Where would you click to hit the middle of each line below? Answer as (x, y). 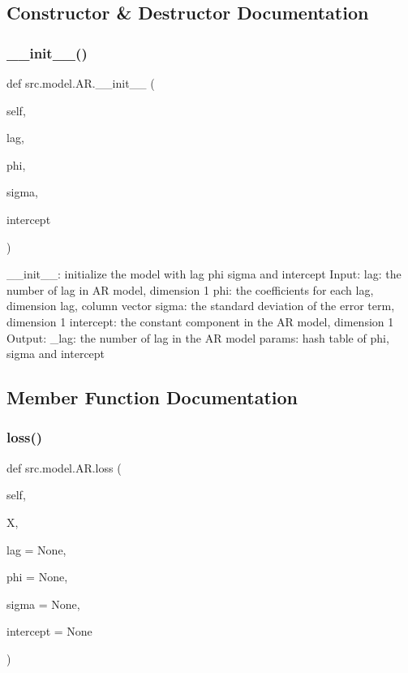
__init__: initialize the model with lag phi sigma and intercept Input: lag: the (204, 274)
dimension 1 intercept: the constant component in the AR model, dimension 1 (200, 321)
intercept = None (49, 631)
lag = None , (37, 549)
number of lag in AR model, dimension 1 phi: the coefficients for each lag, (190, 289)
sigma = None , (43, 604)
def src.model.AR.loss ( (64, 467)
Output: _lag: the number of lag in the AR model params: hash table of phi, (198, 337)
